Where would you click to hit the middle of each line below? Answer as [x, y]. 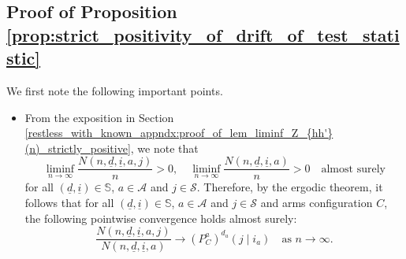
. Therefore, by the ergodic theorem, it [290, 187]
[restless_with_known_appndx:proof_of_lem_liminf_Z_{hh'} [179, 133]
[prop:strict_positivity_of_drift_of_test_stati [203, 34]
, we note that [164, 148]
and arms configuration [317, 203]
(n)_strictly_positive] [78, 148]
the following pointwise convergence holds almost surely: [161, 218]
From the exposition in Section [99, 117]
